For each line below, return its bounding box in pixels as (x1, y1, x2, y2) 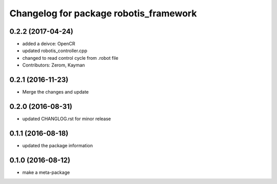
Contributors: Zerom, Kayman (22, 62, 85, 68)
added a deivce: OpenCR (22, 41, 75, 47)
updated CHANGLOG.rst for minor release (22, 116, 111, 122)
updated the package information (22, 142, 93, 148)
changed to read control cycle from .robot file (22, 55, 118, 61)
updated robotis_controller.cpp (22, 48, 87, 54)
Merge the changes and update (22, 89, 89, 95)
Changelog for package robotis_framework (9, 8, 197, 19)
